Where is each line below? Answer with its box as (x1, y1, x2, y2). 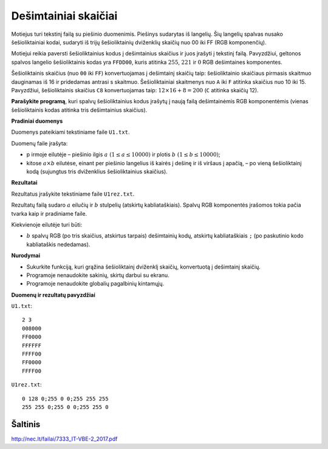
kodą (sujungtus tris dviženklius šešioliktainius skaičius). (26, 168, 168, 176)
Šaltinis (11, 419, 41, 430)
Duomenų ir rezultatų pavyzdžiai (11, 291, 95, 298)
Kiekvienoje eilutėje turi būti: (11, 221, 83, 228)
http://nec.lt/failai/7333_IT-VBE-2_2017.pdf (11, 435, 118, 442)
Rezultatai (11, 179, 38, 187)
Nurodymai (11, 252, 41, 259)
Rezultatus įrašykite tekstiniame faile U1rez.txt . (11, 190, 135, 197)
